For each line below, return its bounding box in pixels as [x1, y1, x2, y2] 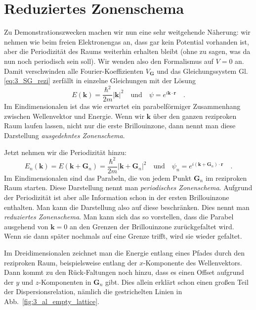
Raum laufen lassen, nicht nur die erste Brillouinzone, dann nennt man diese [4, 120, 236, 131]
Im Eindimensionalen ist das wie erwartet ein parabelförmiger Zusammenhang [4, 101, 241, 111]
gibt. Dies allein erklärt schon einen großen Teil [105, 276, 249, 287]
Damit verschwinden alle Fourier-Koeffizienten [4, 65, 144, 76]
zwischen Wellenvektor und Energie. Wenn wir [4, 110, 144, 121]
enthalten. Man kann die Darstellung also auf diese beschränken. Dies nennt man [4, 202, 250, 212]
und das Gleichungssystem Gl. [157, 65, 248, 76]
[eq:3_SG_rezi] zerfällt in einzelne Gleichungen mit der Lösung [4, 75, 196, 86]
